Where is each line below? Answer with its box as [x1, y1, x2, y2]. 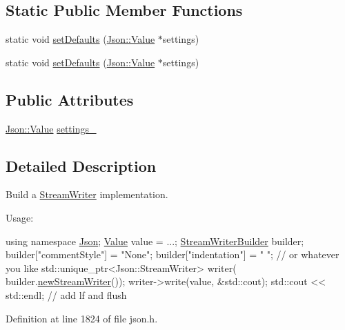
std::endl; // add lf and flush [6, 287, 127, 302]
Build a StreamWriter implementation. [6, 187, 168, 202]
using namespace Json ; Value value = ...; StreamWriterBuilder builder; [6, 233, 304, 248]
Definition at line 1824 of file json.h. [6, 311, 158, 325]
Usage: [6, 210, 34, 224]
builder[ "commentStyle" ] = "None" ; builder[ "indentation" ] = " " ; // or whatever [6, 247, 339, 262]
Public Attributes [6, 88, 134, 110]
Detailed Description [6, 155, 157, 176]
